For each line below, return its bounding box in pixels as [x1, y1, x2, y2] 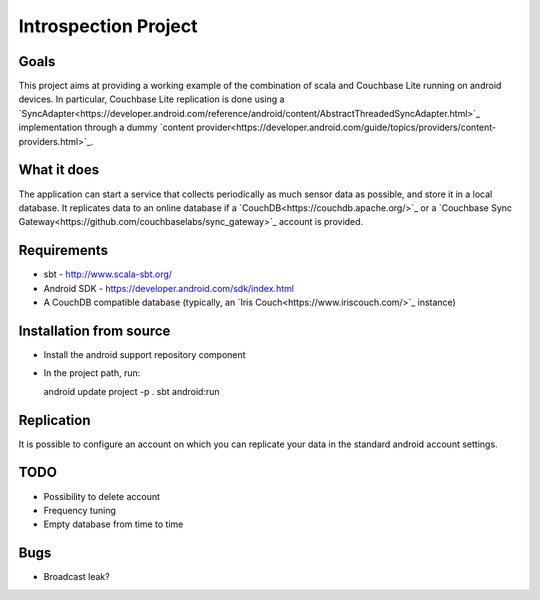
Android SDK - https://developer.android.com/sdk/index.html [43, 282, 295, 294]
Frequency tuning [43, 504, 117, 516]
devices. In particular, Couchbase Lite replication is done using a [18, 93, 285, 105]
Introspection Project [18, 15, 199, 37]
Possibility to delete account [43, 490, 160, 502]
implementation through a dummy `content [18, 121, 195, 134]
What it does [18, 161, 100, 179]
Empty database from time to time [43, 518, 184, 530]
